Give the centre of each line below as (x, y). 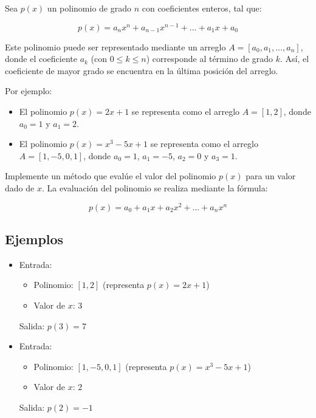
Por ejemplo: (29, 91)
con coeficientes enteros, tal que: (202, 8)
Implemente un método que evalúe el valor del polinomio (111, 176)
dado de (20, 188)
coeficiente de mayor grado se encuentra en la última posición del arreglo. (142, 70)
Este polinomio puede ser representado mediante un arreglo (115, 46)
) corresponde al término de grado (210, 59)
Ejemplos (34, 239)
